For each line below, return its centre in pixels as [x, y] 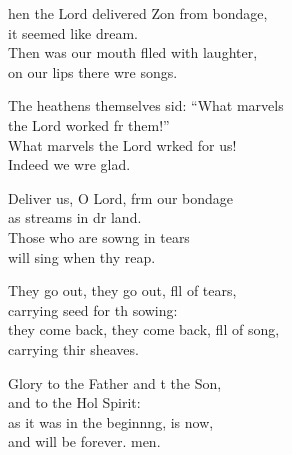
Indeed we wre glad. [69, 164]
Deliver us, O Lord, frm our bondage [121, 197]
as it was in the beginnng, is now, [111, 421]
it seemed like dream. [73, 32]
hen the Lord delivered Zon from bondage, [138, 13]
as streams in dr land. [75, 217]
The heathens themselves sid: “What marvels [146, 105]
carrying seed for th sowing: [93, 309]
